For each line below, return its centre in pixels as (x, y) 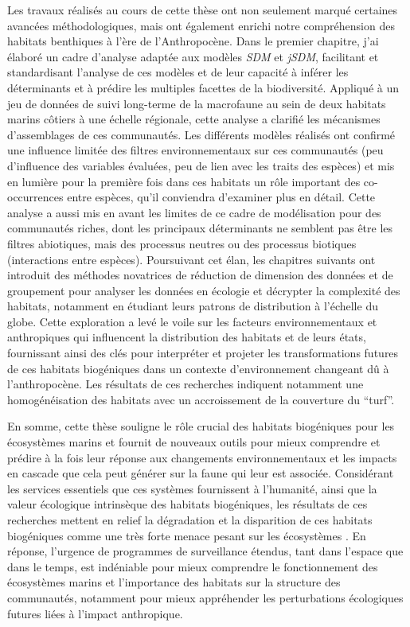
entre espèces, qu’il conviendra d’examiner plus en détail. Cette (221, 197)
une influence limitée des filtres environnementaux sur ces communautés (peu (195, 150)
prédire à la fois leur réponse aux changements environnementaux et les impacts (202, 457)
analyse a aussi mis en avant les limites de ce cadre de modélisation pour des (194, 212)
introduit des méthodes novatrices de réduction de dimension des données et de (200, 275)
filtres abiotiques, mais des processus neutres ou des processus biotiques (182, 243)
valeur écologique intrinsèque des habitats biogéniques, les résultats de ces (187, 504)
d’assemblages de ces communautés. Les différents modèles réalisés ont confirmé (201, 134)
